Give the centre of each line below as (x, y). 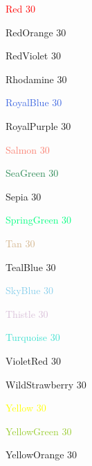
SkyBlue (23, 290)
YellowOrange (35, 454)
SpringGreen (32, 220)
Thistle (20, 313)
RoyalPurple (32, 125)
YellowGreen (32, 431)
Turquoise (27, 337)
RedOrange (29, 32)
